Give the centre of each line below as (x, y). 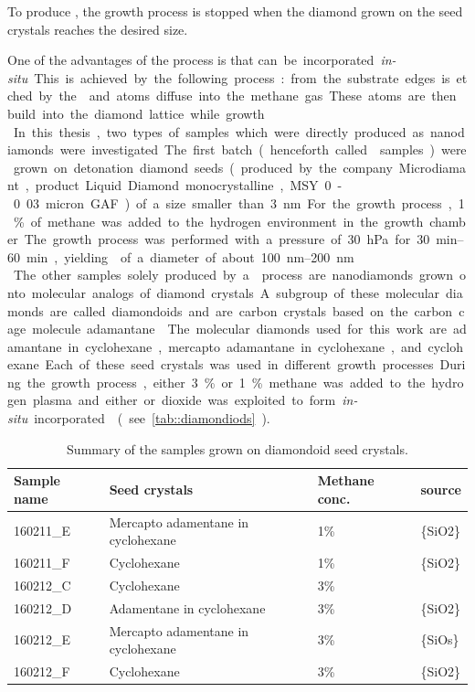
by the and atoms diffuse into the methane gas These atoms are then (248, 96)
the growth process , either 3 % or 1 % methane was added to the (226, 382)
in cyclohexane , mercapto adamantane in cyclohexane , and (245, 346)
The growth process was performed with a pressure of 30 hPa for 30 (227, 239)
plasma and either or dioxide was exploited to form (184, 400)
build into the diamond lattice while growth (136, 113)
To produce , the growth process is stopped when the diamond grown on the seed (235, 11)
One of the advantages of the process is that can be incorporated (191, 60)
